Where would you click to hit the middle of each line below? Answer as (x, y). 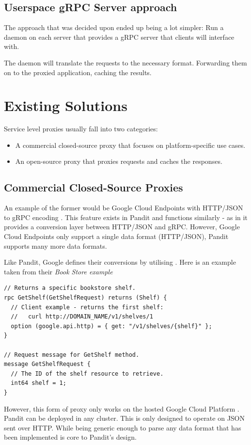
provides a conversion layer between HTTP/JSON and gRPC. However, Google (122, 227)
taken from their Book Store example (58, 271)
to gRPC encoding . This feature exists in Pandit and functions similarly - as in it (126, 217)
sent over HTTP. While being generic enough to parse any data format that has (123, 427)
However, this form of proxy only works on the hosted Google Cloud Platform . (122, 408)
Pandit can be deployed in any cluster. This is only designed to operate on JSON (125, 418)
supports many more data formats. (55, 246)
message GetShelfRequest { (47, 364)
